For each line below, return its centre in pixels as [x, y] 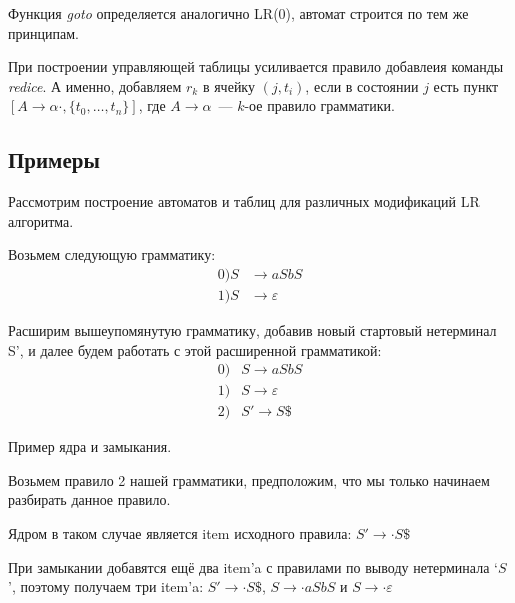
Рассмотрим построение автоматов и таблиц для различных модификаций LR [244, 201]
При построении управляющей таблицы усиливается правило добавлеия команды [256, 66]
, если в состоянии [362, 85]
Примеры [54, 159]
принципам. [43, 32]
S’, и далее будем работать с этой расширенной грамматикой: [195, 349]
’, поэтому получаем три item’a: [106, 586]
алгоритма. [41, 220]
